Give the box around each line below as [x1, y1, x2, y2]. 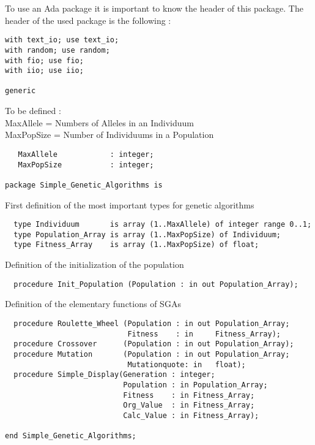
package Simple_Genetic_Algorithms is [5, 180, 163, 189]
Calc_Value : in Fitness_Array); [123, 411, 259, 420]
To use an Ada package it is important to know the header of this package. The [5, 2, 303, 14]
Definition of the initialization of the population [5, 258, 184, 271]
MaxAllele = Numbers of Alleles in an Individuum [5, 116, 194, 129]
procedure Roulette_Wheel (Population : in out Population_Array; [13, 319, 290, 328]
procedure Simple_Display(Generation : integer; [13, 370, 215, 379]
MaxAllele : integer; [18, 150, 154, 159]
